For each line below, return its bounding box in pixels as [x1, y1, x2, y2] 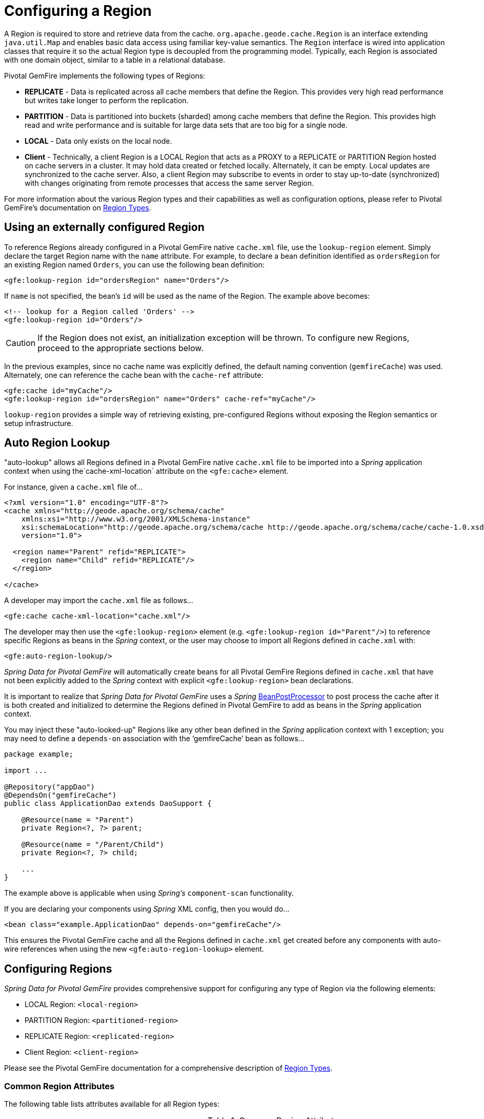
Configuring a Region [4, 2, 152, 20]
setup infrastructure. [4, 418, 73, 428]
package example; [4, 750, 73, 759]
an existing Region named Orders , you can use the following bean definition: [4, 260, 265, 269]
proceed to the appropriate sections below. [37, 342, 204, 353]
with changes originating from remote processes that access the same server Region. [25, 178, 314, 187]
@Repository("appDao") [4, 783, 95, 792]
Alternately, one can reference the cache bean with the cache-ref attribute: [4, 370, 264, 379]
